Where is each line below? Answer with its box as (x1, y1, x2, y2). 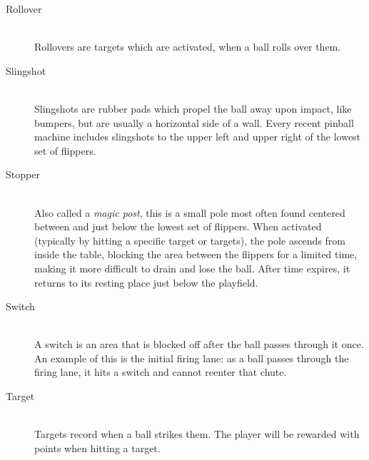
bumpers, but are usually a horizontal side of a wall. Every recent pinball (34, 115, 354, 130)
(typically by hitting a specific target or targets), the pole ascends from (34, 232, 346, 247)
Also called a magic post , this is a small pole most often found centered (34, 205, 345, 220)
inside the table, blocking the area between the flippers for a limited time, (34, 247, 358, 262)
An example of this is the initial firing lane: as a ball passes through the (34, 350, 349, 365)
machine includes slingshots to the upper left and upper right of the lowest (34, 129, 361, 144)
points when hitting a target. (34, 440, 161, 455)
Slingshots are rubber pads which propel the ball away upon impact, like (34, 101, 352, 116)
